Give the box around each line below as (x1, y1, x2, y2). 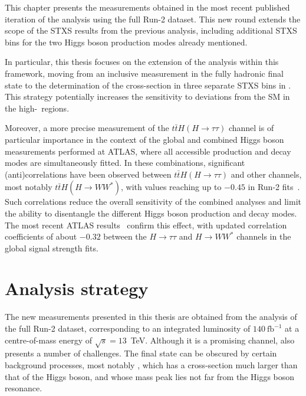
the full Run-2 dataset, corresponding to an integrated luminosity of (5, 322, 251, 334)
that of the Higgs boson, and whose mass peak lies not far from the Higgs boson (5, 370, 295, 382)
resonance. (5, 382, 42, 394)
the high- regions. (5, 102, 70, 114)
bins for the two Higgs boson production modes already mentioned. (5, 35, 248, 48)
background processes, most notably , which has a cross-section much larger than (5, 358, 298, 371)
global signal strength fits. (5, 241, 98, 254)
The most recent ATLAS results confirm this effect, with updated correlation (5, 218, 287, 231)
